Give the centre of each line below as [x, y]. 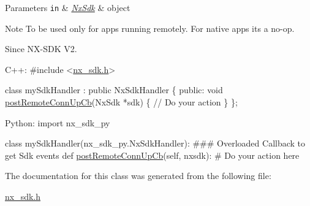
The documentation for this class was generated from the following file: [138, 176]
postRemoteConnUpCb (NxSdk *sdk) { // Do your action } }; [121, 102]
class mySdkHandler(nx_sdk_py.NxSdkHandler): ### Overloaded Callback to [155, 143]
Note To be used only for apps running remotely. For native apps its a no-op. [150, 28]
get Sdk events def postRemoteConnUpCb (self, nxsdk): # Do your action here [152, 155]
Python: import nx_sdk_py [58, 122]
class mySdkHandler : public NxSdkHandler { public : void [114, 90]
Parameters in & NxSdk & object [68, 7]
